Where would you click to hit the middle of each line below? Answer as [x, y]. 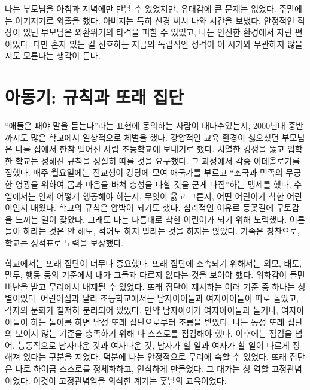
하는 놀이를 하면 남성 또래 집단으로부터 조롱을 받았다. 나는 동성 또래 [158, 321]
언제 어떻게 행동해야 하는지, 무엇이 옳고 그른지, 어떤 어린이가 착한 [161, 196]
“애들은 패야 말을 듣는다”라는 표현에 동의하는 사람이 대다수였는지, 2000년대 [145, 126]
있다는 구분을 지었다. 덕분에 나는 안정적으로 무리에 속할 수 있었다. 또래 [155, 357]
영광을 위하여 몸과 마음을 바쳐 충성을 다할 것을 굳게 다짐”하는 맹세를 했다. [153, 184]
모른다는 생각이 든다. [62, 55]
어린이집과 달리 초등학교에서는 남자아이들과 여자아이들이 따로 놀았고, [170, 298]
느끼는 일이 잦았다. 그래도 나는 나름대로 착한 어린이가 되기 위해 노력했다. [151, 219]
